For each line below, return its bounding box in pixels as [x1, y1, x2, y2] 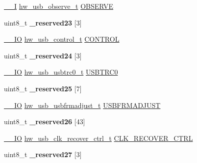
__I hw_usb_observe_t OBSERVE [4, 1, 114, 11]
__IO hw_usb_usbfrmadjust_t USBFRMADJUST [4, 100, 161, 110]
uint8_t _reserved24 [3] [4, 50, 82, 60]
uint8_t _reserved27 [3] [4, 149, 82, 160]
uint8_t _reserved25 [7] [4, 83, 82, 93]
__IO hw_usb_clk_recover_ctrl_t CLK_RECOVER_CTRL [4, 133, 193, 143]
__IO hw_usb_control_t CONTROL [4, 34, 120, 44]
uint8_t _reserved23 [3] [4, 17, 82, 27]
